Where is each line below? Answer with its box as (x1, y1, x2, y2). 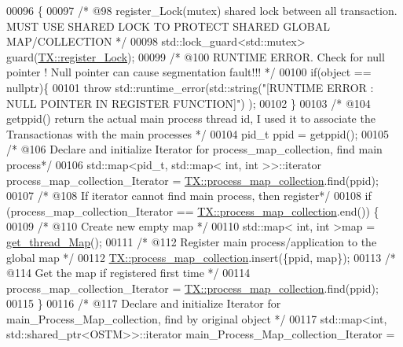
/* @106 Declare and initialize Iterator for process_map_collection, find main (6, 141, 383, 157)
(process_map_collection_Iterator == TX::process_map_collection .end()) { (6, 202, 379, 219)
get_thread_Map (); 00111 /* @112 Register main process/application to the (6, 233, 377, 249)
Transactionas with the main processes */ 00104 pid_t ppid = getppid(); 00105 (6, 125, 389, 142)
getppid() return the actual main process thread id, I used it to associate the (6, 110, 376, 127)
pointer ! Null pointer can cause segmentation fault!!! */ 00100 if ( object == (6, 64, 372, 80)
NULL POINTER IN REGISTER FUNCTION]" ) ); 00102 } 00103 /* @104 (6, 94, 371, 111)
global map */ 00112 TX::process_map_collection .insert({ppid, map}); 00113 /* (6, 249, 396, 265)
